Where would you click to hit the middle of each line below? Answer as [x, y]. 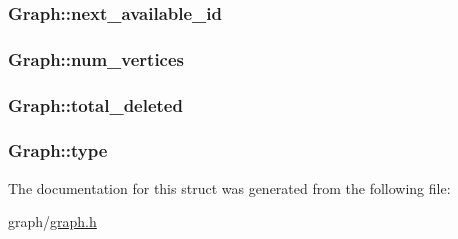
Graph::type [58, 150]
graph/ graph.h [52, 221]
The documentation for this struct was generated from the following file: [229, 187]
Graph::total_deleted [95, 104]
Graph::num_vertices [96, 58]
